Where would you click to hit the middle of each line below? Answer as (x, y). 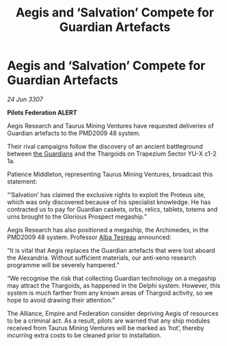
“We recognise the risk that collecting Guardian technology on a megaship (112, 278)
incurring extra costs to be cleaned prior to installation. (84, 335)
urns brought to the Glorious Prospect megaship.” (77, 217)
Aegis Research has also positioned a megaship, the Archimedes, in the (108, 230)
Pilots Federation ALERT (42, 112)
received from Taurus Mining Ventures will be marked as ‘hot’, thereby (106, 328)
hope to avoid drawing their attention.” (61, 300)
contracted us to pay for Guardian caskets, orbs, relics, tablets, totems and (112, 209)
